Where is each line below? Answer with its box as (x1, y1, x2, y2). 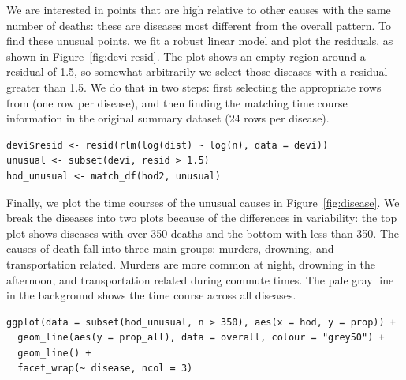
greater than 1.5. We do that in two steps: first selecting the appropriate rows (6, 78, 382, 95)
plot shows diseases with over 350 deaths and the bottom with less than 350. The (6, 224, 399, 241)
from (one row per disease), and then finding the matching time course (6, 94, 348, 111)
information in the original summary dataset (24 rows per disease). (6, 110, 330, 126)
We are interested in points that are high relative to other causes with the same (6, 2, 391, 17)
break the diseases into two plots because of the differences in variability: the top (6, 209, 397, 226)
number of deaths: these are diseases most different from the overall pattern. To (6, 17, 391, 33)
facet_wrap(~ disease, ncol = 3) (17, 363, 193, 374)
